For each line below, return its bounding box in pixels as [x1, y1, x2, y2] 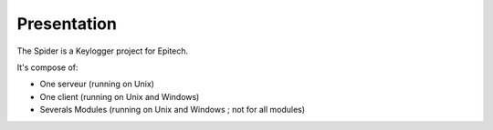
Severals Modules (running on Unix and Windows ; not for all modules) [39, 105, 306, 115]
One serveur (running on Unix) [39, 78, 155, 90]
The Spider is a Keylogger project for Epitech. [16, 45, 189, 56]
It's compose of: [16, 62, 79, 73]
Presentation [16, 14, 118, 34]
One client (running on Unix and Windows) [39, 91, 200, 102]
